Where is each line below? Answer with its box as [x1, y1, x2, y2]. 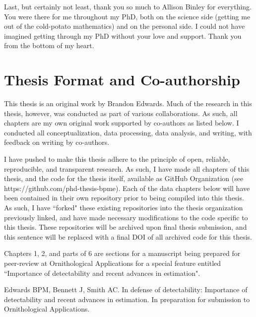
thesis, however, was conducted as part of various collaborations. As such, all [4, 108, 238, 118]
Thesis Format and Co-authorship [4, 69, 240, 90]
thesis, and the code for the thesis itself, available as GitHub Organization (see [4, 173, 244, 184]
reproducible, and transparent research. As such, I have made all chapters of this [4, 163, 250, 174]
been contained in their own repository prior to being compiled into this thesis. [4, 192, 244, 203]
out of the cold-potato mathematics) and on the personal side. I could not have [4, 21, 245, 31]
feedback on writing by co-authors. [4, 137, 110, 147]
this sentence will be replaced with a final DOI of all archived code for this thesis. [4, 231, 253, 242]
